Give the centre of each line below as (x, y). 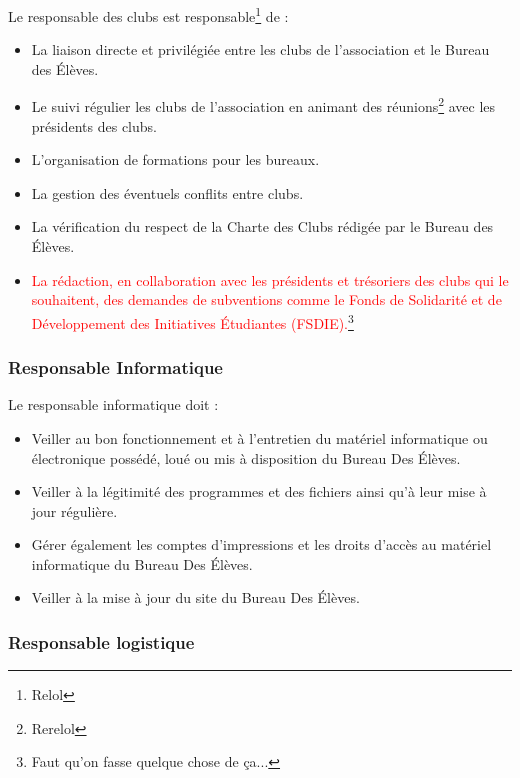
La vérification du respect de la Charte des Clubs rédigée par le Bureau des (262, 226)
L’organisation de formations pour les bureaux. (175, 159)
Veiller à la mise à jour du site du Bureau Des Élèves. (195, 597)
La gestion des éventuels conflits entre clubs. (167, 192)
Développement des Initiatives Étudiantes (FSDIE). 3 (192, 321)
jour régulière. (74, 510)
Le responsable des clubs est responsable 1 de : (148, 14)
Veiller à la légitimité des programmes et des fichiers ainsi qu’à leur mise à (259, 491)
